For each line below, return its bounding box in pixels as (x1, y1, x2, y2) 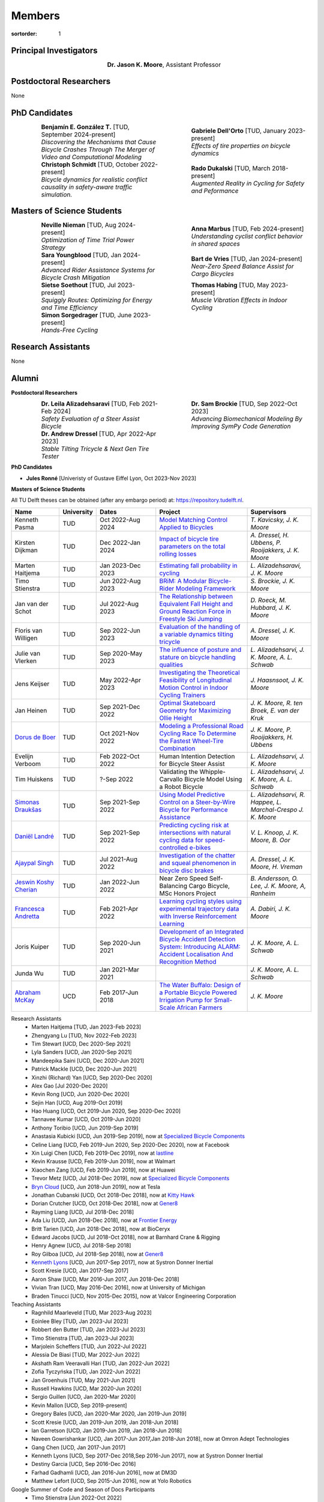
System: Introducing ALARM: (159, 942, 241, 950)
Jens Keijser (14, 680, 50, 688)
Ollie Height (159, 714, 193, 722)
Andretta (14, 912, 40, 920)
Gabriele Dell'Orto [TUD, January (191, 126, 287, 135)
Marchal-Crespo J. (250, 805, 304, 813)
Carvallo (159, 775, 183, 783)
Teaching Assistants (11, 1301, 61, 1308)
